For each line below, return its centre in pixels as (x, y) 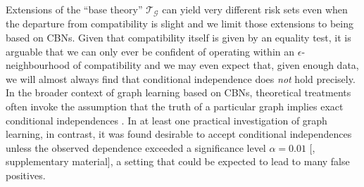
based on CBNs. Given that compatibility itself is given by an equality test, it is (178, 38)
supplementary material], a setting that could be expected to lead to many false (178, 161)
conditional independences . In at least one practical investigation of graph (167, 120)
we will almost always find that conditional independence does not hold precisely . (181, 78)
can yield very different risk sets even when (255, 9)
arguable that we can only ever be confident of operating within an (150, 51)
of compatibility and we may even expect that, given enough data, (216, 65)
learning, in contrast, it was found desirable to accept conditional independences (179, 134)
